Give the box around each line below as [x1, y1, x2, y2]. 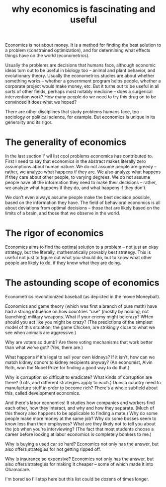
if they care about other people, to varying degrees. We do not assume [5, 174, 151, 180]
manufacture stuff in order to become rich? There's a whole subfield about [5, 385, 158, 391]
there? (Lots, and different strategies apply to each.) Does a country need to [5, 380, 161, 385]
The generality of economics [5, 137, 127, 148]
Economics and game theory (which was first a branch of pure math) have [5, 303, 158, 309]
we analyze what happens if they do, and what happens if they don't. [5, 185, 147, 191]
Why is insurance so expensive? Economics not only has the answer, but [5, 456, 154, 462]
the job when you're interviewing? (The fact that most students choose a [5, 426, 154, 432]
